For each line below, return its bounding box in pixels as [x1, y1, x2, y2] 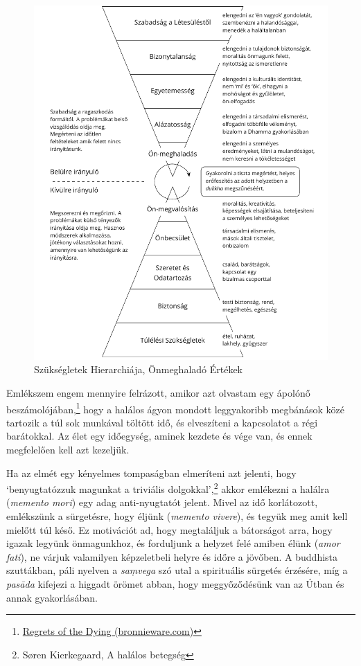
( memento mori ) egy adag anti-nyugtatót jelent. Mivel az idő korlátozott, [6, 495, 318, 510]
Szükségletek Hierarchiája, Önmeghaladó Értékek [34, 362, 243, 377]
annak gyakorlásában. [6, 590, 98, 604]
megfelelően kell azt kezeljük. [6, 442, 130, 456]
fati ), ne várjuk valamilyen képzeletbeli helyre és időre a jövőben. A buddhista [6, 549, 338, 564]
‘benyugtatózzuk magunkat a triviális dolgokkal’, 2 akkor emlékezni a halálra [6, 480, 330, 496]
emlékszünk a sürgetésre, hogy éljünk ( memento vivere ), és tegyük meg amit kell [6, 509, 348, 523]
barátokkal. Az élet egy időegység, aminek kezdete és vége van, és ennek [6, 429, 312, 443]
